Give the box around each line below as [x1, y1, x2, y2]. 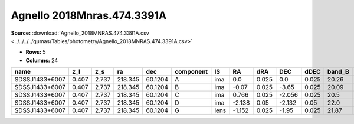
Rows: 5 [25, 48, 47, 56]
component [175, 68, 208, 76]
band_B [327, 68, 349, 76]
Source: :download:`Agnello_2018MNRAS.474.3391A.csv [11, 30, 150, 37]
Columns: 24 [25, 57, 58, 64]
